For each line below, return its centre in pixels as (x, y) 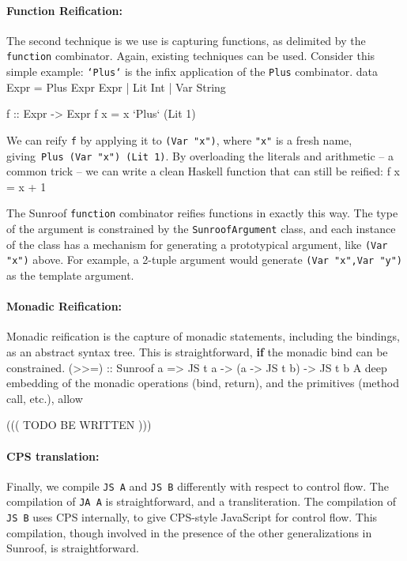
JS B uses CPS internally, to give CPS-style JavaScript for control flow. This (192, 517)
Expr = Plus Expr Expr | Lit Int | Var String (116, 87)
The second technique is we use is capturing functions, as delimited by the (186, 40)
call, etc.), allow (45, 398)
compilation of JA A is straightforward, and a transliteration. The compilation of (202, 501)
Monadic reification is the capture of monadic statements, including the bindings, (203, 336)
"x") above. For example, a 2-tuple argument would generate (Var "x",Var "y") (205, 260)
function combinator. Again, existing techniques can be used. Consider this (191, 56)
